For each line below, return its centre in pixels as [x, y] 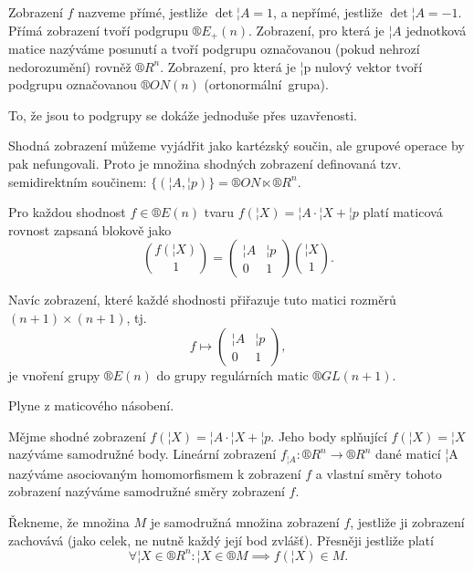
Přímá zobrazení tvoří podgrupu [99, 30]
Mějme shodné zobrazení [77, 436]
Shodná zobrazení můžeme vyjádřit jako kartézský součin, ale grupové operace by [237, 145]
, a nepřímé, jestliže [328, 12]
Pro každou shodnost [67, 212]
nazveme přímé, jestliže [143, 12]
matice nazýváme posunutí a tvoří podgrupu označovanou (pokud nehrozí [214, 49]
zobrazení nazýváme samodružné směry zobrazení [147, 491]
